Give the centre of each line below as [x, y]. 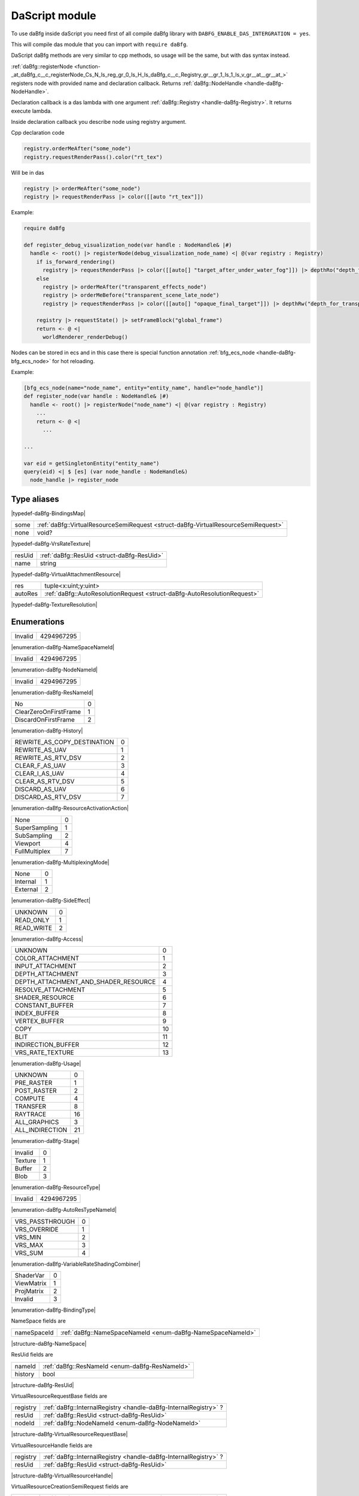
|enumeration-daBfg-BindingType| [53, 1310]
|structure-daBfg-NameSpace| [49, 1343]
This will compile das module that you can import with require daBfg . [100, 44]
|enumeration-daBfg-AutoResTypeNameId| [64, 1210]
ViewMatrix [31, 1283]
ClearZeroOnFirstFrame [48, 712]
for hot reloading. [73, 361]
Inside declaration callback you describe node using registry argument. [99, 122]
